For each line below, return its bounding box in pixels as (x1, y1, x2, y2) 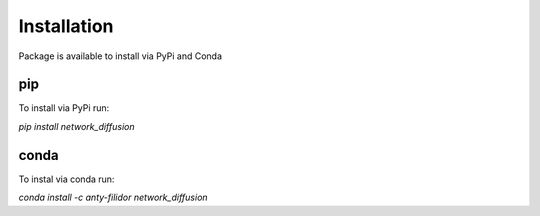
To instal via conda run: (18, 173, 115, 185)
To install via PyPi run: (18, 102, 110, 114)
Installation (18, 15, 114, 37)
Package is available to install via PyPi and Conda (18, 50, 223, 62)
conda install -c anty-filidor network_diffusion (18, 191, 209, 204)
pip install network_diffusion (18, 120, 135, 132)
